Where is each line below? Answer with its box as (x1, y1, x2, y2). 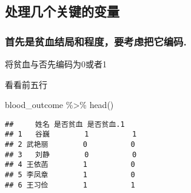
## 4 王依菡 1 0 (5, 160, 135, 169)
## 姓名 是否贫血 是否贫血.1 (5, 120, 125, 129)
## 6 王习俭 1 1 (5, 180, 135, 189)
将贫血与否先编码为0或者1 (5, 58, 107, 70)
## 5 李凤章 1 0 (5, 171, 135, 180)
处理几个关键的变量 (5, 2, 119, 21)
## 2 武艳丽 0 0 (5, 140, 135, 149)
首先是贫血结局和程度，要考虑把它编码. (5, 33, 187, 49)
